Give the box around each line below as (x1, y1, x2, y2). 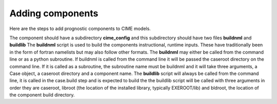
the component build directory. (9, 92, 75, 98)
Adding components (9, 8, 98, 19)
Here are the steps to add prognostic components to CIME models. (9, 25, 151, 32)
